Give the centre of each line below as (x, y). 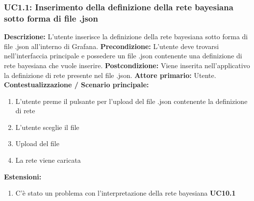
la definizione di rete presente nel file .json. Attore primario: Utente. (110, 75)
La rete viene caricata (48, 160)
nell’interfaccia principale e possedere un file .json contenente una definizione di (123, 56)
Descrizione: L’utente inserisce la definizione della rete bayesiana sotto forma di (126, 37)
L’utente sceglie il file (47, 127)
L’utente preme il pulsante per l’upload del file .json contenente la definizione (131, 101)
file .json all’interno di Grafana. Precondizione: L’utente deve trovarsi (112, 46)
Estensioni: (23, 176)
